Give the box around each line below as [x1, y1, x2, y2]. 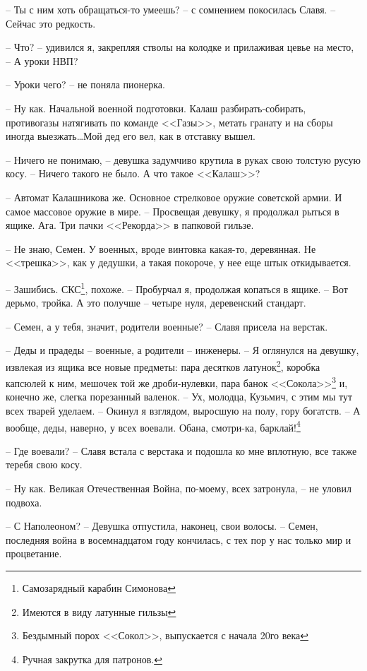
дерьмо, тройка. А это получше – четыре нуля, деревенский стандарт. [6, 295, 306, 310]
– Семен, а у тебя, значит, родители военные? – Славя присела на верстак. [6, 319, 328, 333]
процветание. [6, 546, 62, 561]
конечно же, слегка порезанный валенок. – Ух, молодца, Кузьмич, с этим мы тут [6, 389, 353, 404]
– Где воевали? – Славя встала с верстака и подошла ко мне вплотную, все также [6, 443, 357, 458]
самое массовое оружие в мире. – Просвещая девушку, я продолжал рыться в [6, 203, 339, 218]
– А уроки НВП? [6, 53, 78, 68]
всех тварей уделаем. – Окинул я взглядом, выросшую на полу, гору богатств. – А [6, 403, 361, 418]
